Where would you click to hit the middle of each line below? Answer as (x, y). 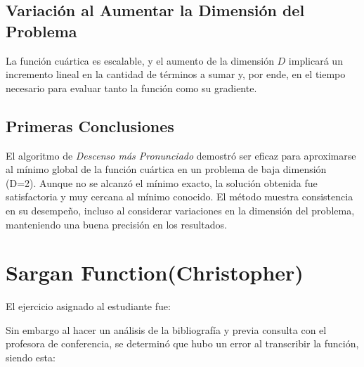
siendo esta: (31, 358)
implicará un (316, 60)
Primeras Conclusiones (90, 125)
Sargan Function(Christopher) (155, 272)
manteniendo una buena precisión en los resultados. (117, 224)
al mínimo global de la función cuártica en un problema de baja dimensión (166, 169)
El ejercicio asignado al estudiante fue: (88, 306)
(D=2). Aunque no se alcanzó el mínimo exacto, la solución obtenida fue (162, 182)
